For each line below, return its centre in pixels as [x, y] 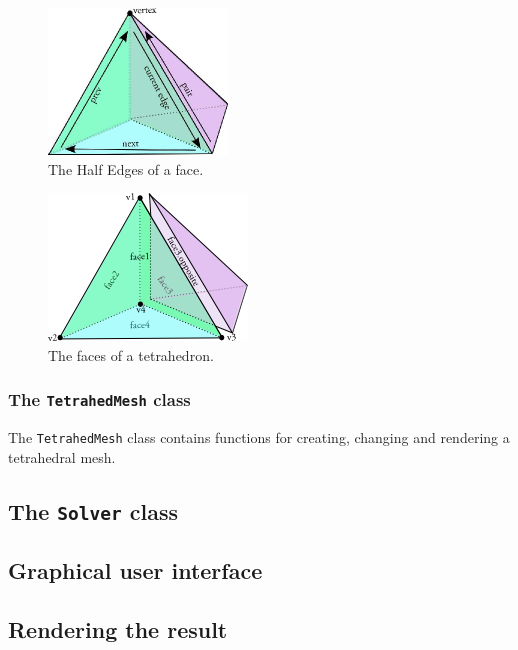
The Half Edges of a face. [126, 168]
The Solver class [93, 510]
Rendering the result [118, 628]
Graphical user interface [135, 570]
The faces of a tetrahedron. [131, 354]
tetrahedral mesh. [62, 456]
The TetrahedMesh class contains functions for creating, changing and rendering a [259, 437]
